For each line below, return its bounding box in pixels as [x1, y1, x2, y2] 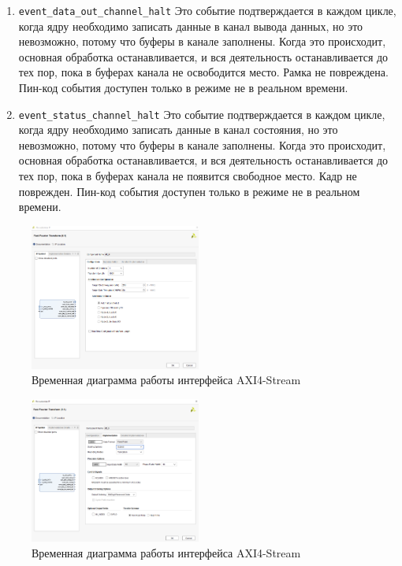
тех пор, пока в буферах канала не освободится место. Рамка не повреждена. [18, 64, 389, 80]
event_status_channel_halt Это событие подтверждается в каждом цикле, [18, 105, 385, 122]
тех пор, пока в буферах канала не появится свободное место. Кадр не [18, 168, 357, 184]
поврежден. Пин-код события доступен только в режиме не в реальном [18, 183, 360, 199]
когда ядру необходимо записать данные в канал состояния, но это [18, 121, 338, 138]
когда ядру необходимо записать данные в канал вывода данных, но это [18, 17, 363, 34]
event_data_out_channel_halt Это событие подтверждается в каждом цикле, [18, 2, 396, 18]
